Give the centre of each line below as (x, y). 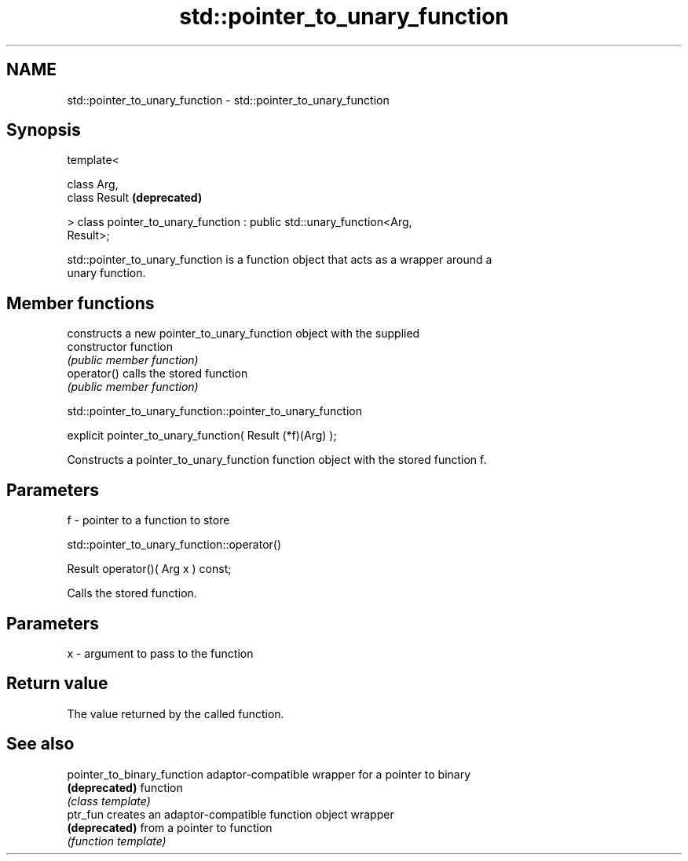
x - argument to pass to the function (160, 653)
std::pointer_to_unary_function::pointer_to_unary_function (214, 411)
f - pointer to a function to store (148, 520)
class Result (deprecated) (135, 198)
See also (40, 744)
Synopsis (44, 130)
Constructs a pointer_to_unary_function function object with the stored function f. (277, 460)
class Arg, (93, 184)
